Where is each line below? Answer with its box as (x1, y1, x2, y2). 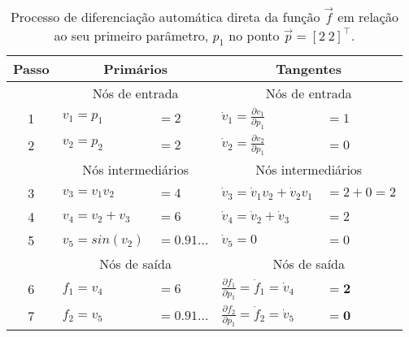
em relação (337, 6, 398, 26)
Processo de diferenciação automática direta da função (10, 6, 320, 26)
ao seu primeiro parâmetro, (54, 25, 209, 45)
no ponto (228, 25, 280, 45)
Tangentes (276, 58, 342, 78)
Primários (103, 58, 168, 78)
